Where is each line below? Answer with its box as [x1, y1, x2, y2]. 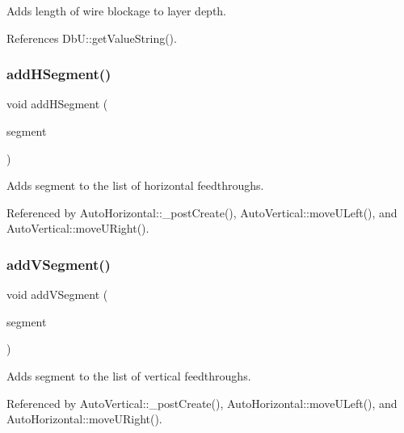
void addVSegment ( [6, 286, 108, 303]
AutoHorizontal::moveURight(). [6, 410, 162, 427]
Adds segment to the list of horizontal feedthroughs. [6, 177, 264, 194]
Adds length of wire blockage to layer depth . [6, 2, 227, 19]
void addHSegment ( [6, 95, 108, 112]
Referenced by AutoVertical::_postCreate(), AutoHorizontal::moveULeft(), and [6, 394, 398, 411]
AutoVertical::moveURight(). [6, 220, 149, 237]
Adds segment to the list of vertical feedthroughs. [6, 367, 251, 384]
